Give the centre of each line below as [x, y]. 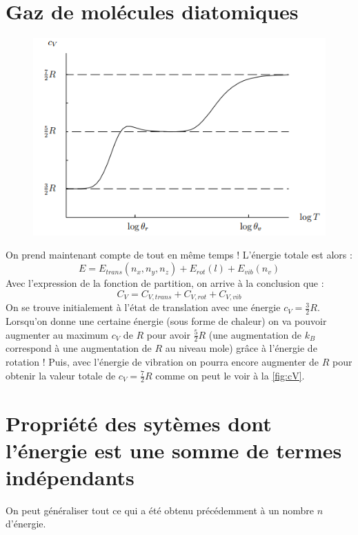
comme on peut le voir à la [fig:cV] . [230, 375]
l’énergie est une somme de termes [174, 450]
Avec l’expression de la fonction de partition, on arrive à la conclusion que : [165, 283]
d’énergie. [26, 524]
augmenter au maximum [57, 334]
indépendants [70, 477]
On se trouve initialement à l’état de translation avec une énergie [143, 307]
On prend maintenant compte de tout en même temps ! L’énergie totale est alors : [179, 255]
